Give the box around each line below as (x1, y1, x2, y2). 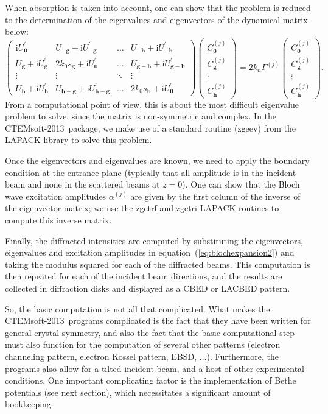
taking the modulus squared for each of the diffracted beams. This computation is (5, 258, 310, 270)
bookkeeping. (5, 398, 54, 410)
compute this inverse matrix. (5, 214, 112, 226)
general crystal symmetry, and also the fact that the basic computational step (5, 326, 295, 339)
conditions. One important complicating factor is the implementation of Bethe (5, 374, 296, 387)
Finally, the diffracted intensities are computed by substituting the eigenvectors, (5, 234, 303, 247)
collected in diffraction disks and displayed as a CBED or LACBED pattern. (5, 282, 290, 294)
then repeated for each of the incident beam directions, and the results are (5, 270, 282, 282)
